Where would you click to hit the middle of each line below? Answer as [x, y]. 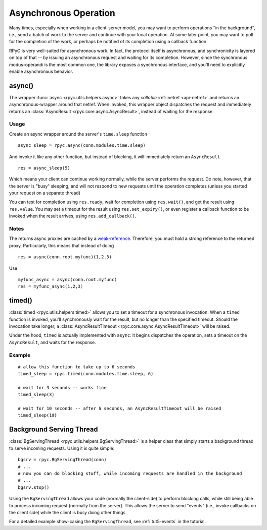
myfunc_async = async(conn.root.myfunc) [67, 279]
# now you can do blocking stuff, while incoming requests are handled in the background [130, 473]
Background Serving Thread [54, 430]
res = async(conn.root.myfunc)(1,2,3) [65, 257]
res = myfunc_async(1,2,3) [51, 287]
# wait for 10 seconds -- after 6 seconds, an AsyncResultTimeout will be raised [120, 409]
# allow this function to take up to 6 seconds [77, 367]
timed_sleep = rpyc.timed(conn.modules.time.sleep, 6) [86, 374]
